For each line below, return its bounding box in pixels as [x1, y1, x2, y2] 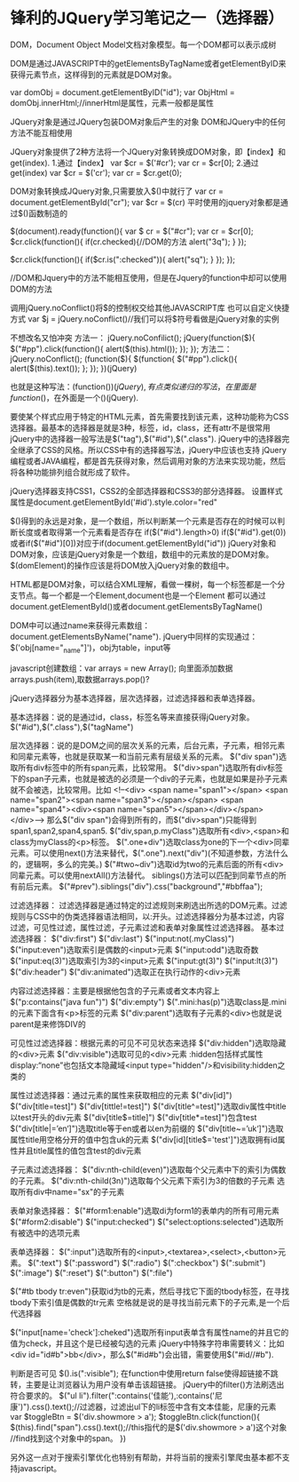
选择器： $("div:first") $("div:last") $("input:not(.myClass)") [17, 933, 235, 944]
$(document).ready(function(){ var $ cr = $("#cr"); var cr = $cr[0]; [10, 226, 254, 236]
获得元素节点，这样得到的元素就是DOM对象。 [10, 68, 177, 80]
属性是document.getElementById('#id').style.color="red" [10, 497, 218, 507]
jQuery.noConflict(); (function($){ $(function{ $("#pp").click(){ [10, 353, 238, 364]
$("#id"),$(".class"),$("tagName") [10, 721, 134, 732]
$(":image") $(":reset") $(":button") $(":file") [10, 1267, 173, 1278]
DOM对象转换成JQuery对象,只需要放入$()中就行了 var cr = [10, 186, 224, 196]
